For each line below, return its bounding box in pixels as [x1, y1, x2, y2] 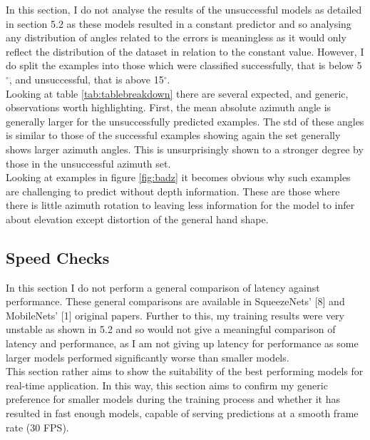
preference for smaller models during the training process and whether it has [6, 392, 340, 406]
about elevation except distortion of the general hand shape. [6, 211, 269, 226]
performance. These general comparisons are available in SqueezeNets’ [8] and [6, 294, 345, 309]
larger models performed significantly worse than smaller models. [6, 349, 289, 364]
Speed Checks [6, 246, 110, 268]
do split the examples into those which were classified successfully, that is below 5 [6, 58, 362, 73]
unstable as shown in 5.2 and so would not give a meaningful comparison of [6, 322, 336, 337]
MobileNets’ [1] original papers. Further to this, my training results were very [6, 307, 344, 322]
